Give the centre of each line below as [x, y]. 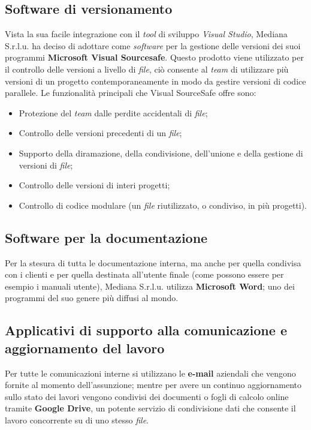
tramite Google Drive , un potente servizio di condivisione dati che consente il [150, 408]
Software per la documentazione [106, 237]
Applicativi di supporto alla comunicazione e [146, 330]
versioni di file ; [46, 165]
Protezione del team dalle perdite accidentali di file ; [113, 112]
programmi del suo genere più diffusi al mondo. [92, 298]
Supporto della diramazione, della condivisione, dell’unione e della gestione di [161, 153]
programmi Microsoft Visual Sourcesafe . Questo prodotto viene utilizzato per [154, 57]
